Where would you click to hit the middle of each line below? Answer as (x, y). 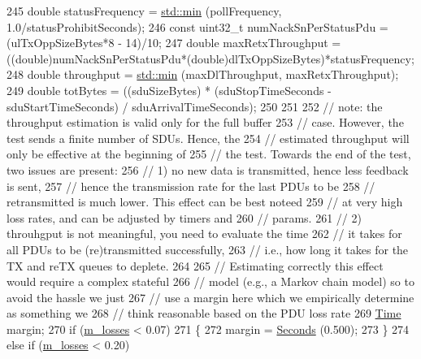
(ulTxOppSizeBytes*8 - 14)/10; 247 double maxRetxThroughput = (174, 43)
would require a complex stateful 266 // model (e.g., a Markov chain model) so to (210, 281)
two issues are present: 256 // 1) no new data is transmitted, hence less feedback (208, 169)
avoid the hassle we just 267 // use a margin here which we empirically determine (210, 297)
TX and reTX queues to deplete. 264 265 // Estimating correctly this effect (195, 265)
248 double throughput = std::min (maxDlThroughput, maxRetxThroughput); (203, 74)
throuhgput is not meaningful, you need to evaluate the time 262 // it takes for (204, 234)
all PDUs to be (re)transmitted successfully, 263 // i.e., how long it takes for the (208, 249)
